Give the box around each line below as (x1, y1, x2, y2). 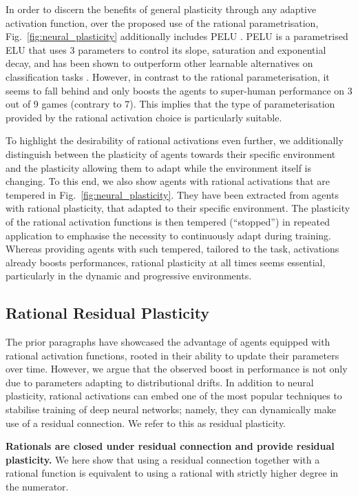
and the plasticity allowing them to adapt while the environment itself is (6, 160, 311, 175)
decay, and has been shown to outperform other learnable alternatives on (6, 56, 313, 70)
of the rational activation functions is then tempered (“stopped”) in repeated (6, 214, 330, 228)
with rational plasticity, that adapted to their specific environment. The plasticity (6, 201, 350, 215)
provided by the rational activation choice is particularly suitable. (6, 110, 282, 124)
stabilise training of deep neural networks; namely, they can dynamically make (6, 402, 336, 417)
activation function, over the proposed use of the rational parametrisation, (6, 15, 319, 30)
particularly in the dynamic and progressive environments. (6, 268, 252, 283)
